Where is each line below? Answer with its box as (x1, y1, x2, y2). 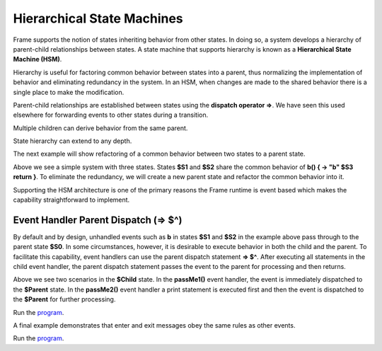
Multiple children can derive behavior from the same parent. (13, 124, 188, 132)
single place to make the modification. (13, 88, 125, 96)
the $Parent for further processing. (13, 295, 116, 304)
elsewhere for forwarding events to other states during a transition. (13, 110, 209, 120)
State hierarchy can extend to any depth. (13, 137, 132, 145)
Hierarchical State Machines (13, 11, 183, 26)
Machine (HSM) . (13, 55, 62, 64)
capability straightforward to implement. (13, 195, 130, 205)
